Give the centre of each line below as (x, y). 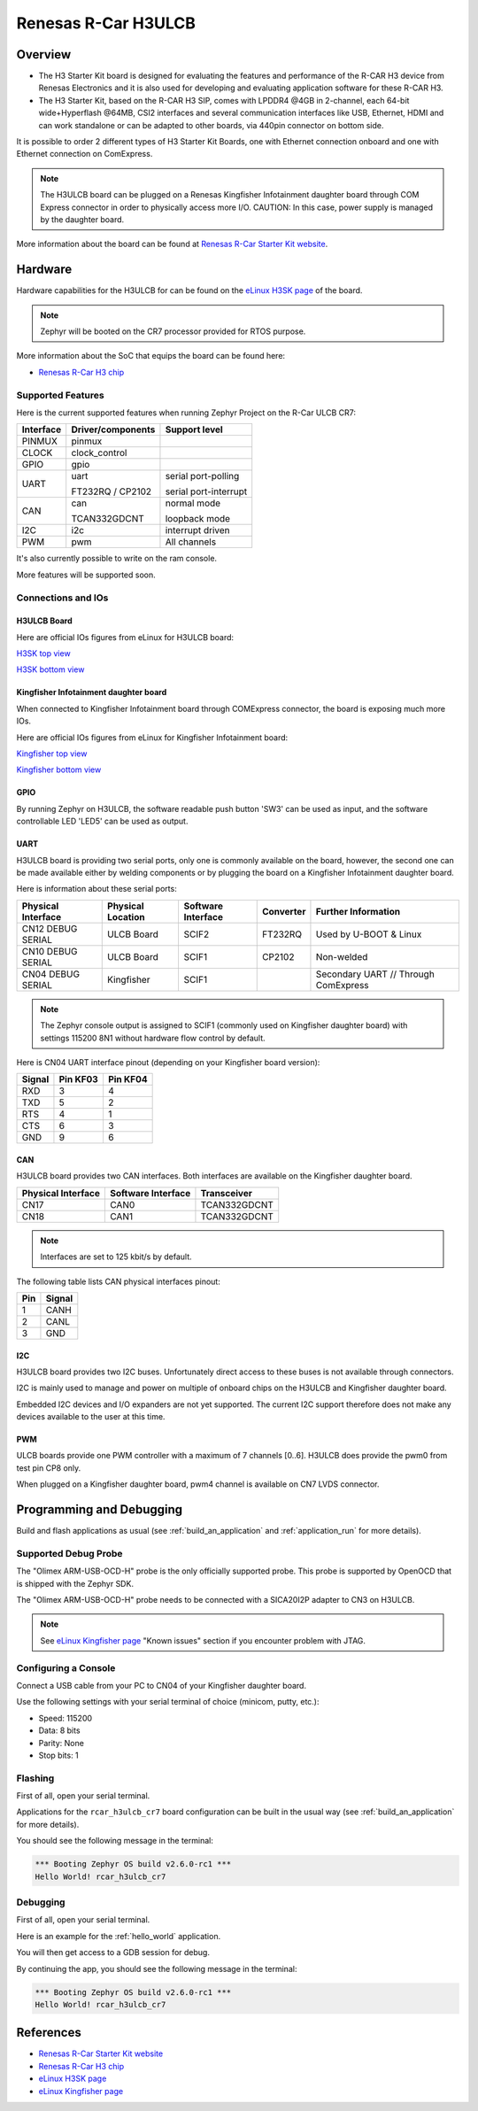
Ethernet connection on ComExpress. (85, 154)
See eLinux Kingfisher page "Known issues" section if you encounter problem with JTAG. (203, 1640)
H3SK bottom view (50, 669)
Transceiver (226, 1193)
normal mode (193, 503)
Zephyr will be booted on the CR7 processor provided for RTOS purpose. (173, 331)
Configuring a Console (66, 1667)
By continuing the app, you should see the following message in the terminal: (157, 1968)
